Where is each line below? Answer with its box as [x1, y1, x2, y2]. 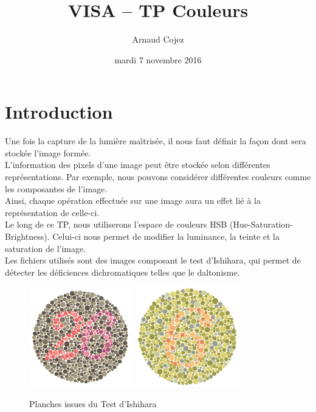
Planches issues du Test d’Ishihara [29, 397, 157, 410]
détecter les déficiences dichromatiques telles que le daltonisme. [5, 265, 240, 278]
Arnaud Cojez [132, 33, 184, 46]
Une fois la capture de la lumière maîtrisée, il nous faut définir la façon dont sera [5, 134, 306, 147]
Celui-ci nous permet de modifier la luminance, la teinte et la [52, 230, 280, 242]
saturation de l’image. [5, 242, 86, 254]
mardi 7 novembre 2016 [114, 53, 202, 66]
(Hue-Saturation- [230, 218, 293, 231]
